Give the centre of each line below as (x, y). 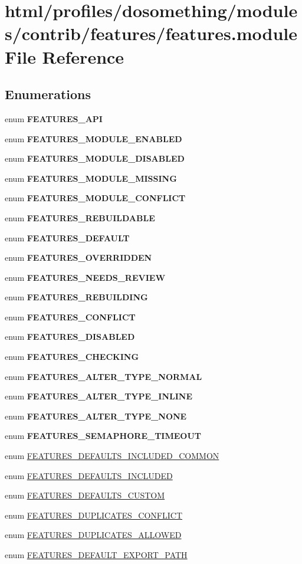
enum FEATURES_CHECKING (72, 357)
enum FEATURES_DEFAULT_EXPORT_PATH (96, 555)
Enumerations (48, 94)
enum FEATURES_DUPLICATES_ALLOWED (93, 535)
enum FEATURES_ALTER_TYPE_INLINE (99, 396)
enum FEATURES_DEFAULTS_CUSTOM (85, 495)
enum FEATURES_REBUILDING (76, 297)
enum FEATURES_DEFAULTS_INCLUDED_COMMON (112, 456)
